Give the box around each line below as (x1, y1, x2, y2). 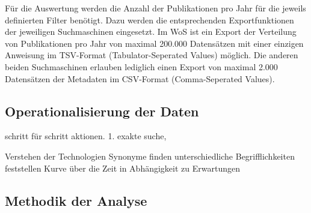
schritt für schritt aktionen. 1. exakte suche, (5, 130, 167, 142)
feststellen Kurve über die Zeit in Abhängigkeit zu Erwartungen (5, 161, 240, 174)
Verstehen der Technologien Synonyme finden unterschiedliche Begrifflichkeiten (5, 149, 295, 162)
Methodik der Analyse (5, 191, 147, 209)
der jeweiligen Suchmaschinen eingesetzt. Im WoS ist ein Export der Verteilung (5, 25, 297, 38)
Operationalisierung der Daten (5, 101, 199, 120)
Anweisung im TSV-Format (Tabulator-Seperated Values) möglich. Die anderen (5, 49, 298, 61)
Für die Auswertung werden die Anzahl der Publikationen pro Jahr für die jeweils (5, 2, 306, 14)
